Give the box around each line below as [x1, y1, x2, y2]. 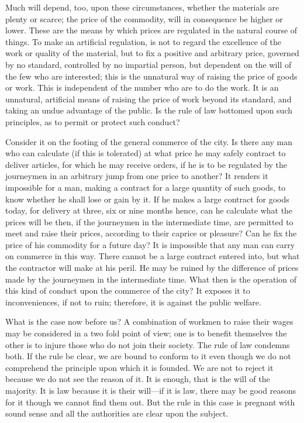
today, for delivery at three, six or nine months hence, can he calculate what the [5, 204, 293, 216]
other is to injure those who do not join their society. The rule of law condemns [5, 338, 290, 350]
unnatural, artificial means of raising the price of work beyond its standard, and [5, 92, 292, 105]
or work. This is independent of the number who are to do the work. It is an [5, 81, 279, 94]
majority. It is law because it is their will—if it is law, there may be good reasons [5, 384, 296, 396]
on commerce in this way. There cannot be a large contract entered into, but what [5, 250, 300, 262]
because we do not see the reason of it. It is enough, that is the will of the [5, 373, 270, 385]
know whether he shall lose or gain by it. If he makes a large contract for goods [5, 192, 289, 205]
